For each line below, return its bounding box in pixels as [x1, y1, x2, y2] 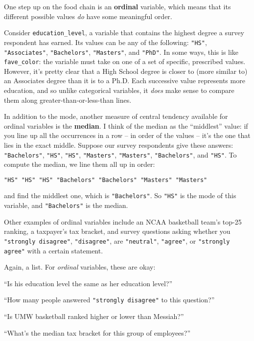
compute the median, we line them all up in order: [4, 159, 155, 169]
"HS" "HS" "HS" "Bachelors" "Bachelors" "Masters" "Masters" [4, 176, 208, 183]
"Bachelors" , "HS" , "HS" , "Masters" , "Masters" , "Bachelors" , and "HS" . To [4, 149, 237, 159]
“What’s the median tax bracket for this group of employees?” [4, 327, 191, 338]
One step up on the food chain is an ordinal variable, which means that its [4, 1, 231, 11]
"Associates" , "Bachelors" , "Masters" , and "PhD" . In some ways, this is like [4, 46, 239, 57]
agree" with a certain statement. [4, 245, 103, 255]
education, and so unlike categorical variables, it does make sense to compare [4, 85, 234, 95]
